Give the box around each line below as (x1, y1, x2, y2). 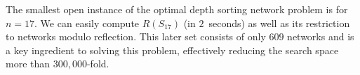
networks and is (287, 29, 354, 44)
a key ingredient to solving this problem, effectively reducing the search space (6, 42, 339, 57)
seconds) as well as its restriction (208, 15, 350, 30)
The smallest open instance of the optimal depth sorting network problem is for (6, 2, 348, 16)
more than (6, 56, 51, 71)
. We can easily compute (34, 15, 140, 30)
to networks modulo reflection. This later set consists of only (6, 29, 266, 44)
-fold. (86, 56, 109, 71)
